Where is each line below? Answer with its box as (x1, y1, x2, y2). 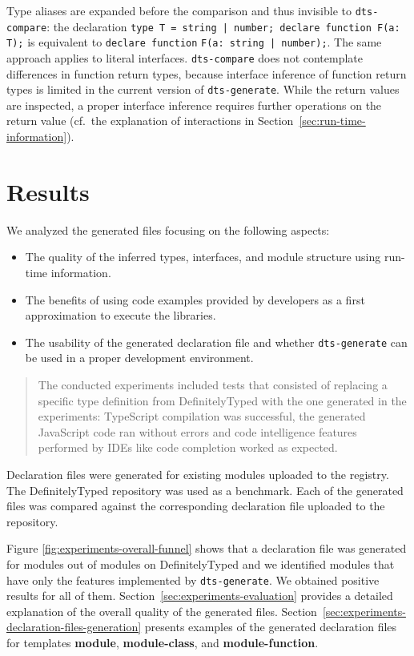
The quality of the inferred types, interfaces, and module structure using (25, 248, 381, 265)
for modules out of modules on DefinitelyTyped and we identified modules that (6, 555, 395, 572)
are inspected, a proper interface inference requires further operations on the (6, 96, 382, 113)
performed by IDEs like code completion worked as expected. (38, 439, 338, 456)
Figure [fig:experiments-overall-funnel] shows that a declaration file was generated (6, 540, 407, 557)
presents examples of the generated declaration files (144, 618, 397, 635)
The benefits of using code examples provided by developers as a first (25, 291, 365, 308)
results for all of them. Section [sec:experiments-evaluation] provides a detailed (6, 587, 393, 604)
